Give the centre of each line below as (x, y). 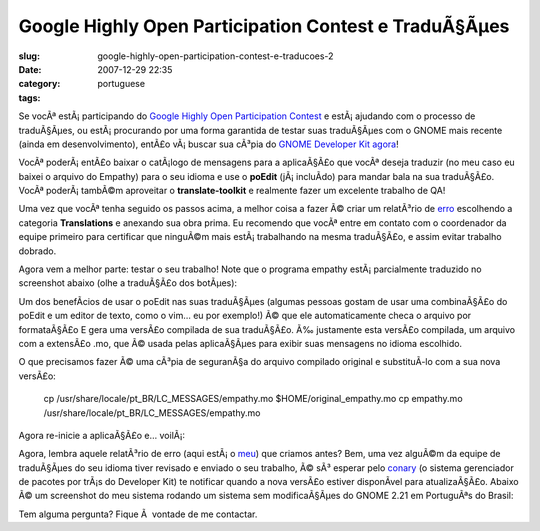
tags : (29, 97)
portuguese (121, 84)
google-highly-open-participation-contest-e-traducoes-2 (215, 56)
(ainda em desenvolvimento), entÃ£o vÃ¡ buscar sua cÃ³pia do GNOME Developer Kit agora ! (208, 144)
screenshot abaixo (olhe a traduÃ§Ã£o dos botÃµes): (128, 283)
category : (39, 84)
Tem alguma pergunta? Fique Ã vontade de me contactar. (138, 514)
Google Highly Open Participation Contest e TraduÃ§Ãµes (264, 26)
